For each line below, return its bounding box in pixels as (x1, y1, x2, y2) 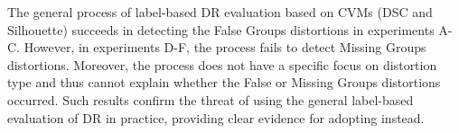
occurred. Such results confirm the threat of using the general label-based (7, 90, 414, 109)
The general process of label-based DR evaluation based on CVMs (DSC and (7, 3, 433, 21)
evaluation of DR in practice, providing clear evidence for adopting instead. (7, 108, 425, 127)
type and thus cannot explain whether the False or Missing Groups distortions (7, 73, 441, 92)
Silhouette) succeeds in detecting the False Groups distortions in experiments (7, 20, 435, 39)
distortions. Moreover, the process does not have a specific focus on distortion (7, 55, 437, 74)
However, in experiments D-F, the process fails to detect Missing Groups (23, 38, 426, 57)
